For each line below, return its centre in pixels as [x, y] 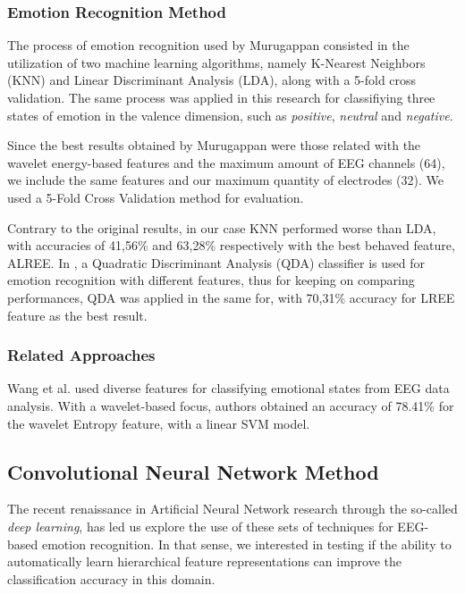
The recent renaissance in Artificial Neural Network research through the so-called [232, 509]
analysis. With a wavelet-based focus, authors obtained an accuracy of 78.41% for [231, 405]
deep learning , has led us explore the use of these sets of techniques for [200, 526]
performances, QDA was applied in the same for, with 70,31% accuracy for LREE [231, 297]
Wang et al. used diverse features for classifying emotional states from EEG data [228, 388]
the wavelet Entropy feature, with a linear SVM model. [159, 423]
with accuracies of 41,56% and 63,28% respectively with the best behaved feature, [231, 245]
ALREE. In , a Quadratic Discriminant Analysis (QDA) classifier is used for [216, 262]
